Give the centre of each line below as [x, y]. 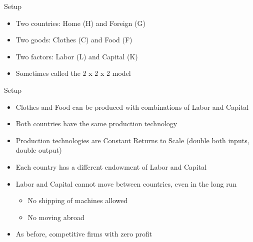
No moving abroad [56, 217]
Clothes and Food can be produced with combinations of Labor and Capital [132, 107]
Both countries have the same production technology [96, 123]
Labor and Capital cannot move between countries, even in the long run [126, 183]
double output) [39, 150]
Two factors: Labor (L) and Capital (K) [77, 56]
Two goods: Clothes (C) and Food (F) [74, 40]
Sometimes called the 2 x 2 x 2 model [73, 73]
